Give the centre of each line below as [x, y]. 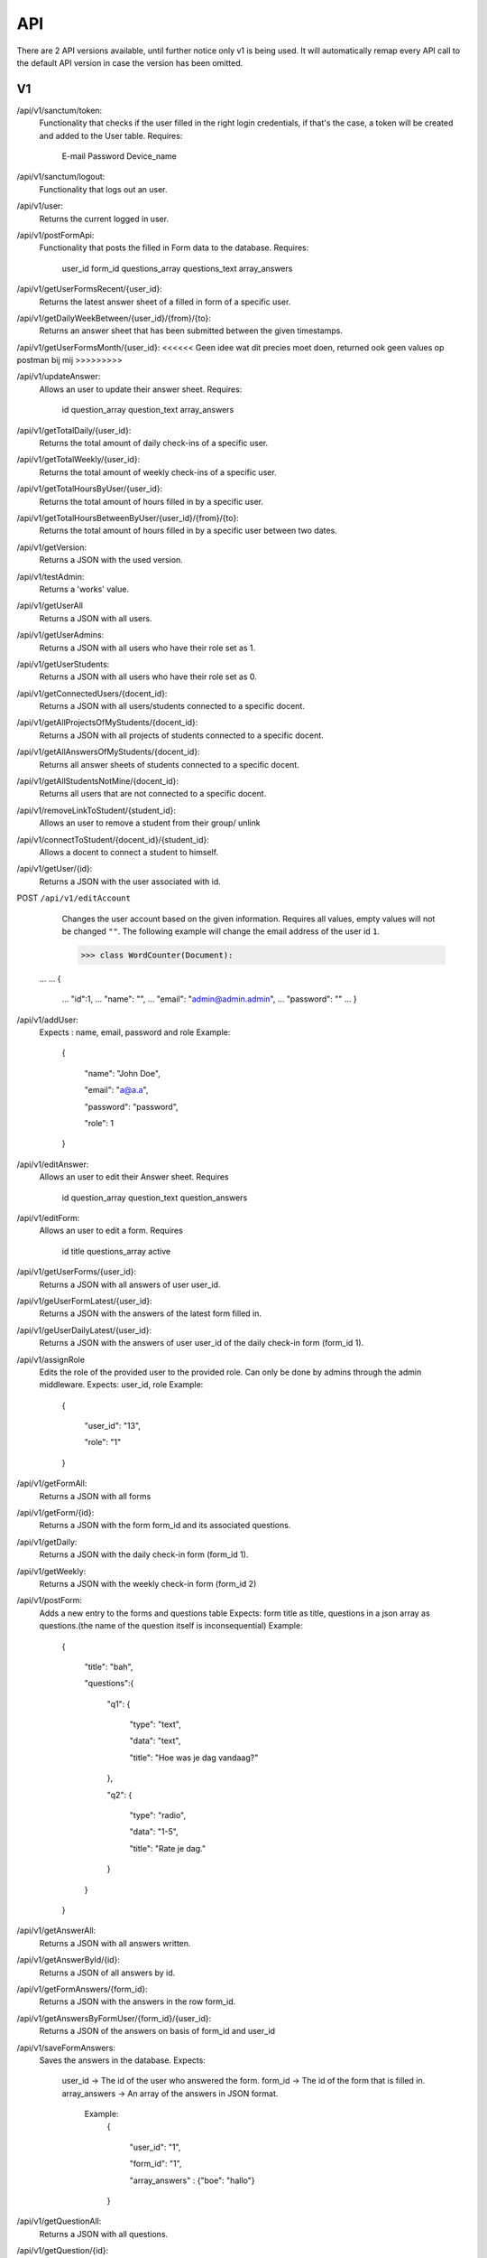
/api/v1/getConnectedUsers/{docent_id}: [92, 693]
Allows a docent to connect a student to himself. [129, 852]
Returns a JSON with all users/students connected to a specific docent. [172, 706]
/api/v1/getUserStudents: [63, 664]
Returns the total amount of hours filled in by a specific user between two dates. [188, 531]
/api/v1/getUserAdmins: [60, 635]
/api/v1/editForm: [48, 1218]
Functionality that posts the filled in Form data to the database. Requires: [174, 247]
